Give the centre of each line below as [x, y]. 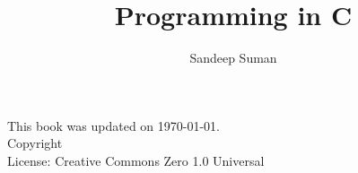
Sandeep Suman [233, 58]
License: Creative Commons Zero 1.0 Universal [136, 160]
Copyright [35, 143]
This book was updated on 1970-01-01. [114, 125]
